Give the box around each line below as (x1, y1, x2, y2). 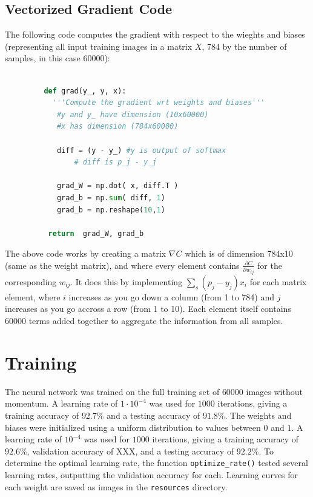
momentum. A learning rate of (5, 397, 118, 410)
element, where (5, 290, 61, 303)
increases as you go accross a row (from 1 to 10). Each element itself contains (5, 302, 291, 315)
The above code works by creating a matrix (5, 247, 166, 260)
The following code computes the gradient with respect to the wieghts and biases (5, 28, 305, 41)
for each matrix (249, 275, 307, 288)
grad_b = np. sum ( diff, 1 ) (56, 193, 165, 202)
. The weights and (225, 408, 292, 421)
